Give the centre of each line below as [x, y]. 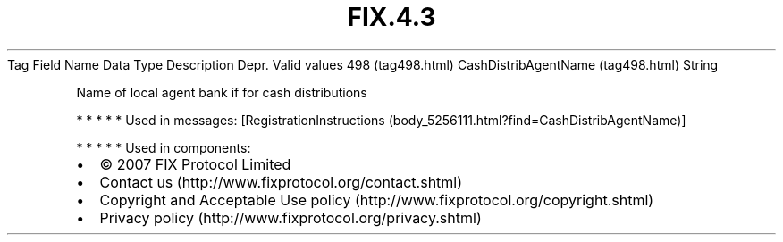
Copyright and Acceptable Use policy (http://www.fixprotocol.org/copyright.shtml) [377, 200]
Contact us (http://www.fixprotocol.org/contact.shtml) [281, 182]
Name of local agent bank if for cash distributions [222, 92]
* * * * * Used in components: [164, 147]
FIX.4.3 [391, 17]
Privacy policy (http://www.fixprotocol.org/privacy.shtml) [290, 217]
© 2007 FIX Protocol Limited [195, 164]
